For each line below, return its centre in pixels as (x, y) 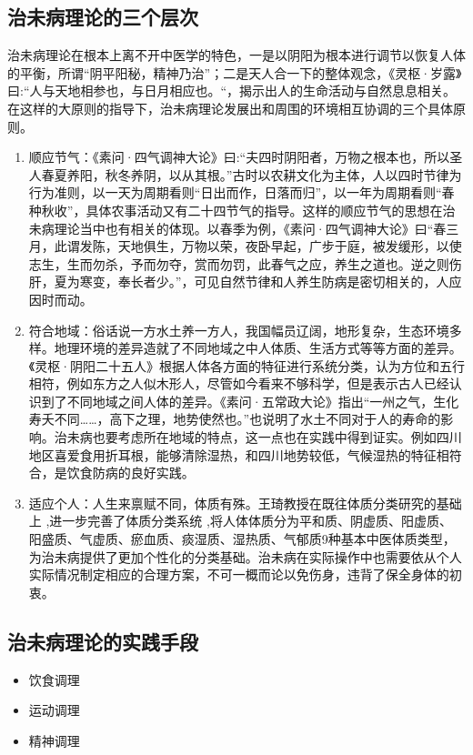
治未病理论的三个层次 (103, 17)
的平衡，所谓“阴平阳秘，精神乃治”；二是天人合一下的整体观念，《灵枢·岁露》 (235, 72)
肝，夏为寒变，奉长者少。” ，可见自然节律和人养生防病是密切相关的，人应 (245, 282)
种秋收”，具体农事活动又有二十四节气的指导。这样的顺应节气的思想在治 (242, 210)
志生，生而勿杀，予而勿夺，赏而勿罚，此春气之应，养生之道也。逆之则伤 (245, 263)
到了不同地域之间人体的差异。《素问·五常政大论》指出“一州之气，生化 (250, 401)
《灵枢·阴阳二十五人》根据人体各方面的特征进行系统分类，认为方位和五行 (247, 365)
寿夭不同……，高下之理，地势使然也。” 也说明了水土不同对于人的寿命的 (235, 419)
